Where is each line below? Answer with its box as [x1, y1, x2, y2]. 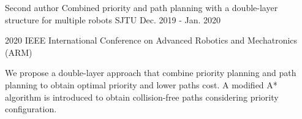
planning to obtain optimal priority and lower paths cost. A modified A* [5, 78, 277, 91]
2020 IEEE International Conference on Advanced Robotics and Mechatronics [5, 34, 298, 47]
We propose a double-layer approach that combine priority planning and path [5, 66, 296, 79]
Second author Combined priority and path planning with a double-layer [5, 1, 278, 13]
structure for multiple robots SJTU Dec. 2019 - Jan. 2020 [5, 13, 221, 26]
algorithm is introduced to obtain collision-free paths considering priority [5, 90, 279, 103]
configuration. [5, 102, 57, 115]
